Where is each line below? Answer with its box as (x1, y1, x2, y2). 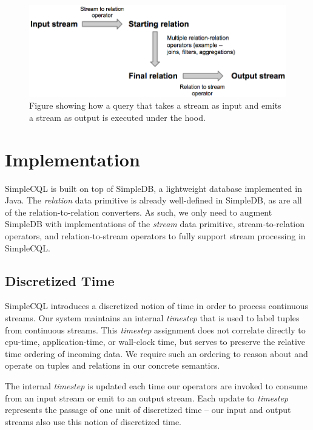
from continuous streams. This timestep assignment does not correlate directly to (5, 323, 306, 336)
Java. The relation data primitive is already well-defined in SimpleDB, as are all (5, 194, 302, 206)
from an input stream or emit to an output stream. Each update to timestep (5, 391, 289, 404)
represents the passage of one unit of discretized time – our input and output (5, 403, 291, 416)
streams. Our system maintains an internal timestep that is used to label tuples (5, 311, 300, 324)
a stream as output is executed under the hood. (29, 111, 206, 123)
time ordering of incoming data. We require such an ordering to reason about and (5, 347, 308, 360)
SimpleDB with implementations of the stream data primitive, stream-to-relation (5, 217, 305, 230)
